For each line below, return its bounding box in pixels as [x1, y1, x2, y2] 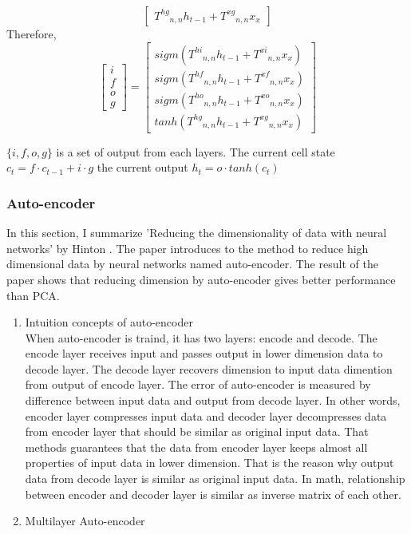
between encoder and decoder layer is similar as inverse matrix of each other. [25, 485, 401, 502]
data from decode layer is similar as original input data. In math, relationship [25, 470, 405, 487]
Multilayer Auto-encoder [25, 512, 145, 529]
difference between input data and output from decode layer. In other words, [25, 392, 401, 409]
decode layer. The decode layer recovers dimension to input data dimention [25, 360, 393, 377]
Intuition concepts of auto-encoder [25, 314, 193, 330]
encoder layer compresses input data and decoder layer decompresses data [25, 407, 387, 424]
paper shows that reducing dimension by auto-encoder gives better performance [6, 271, 396, 287]
